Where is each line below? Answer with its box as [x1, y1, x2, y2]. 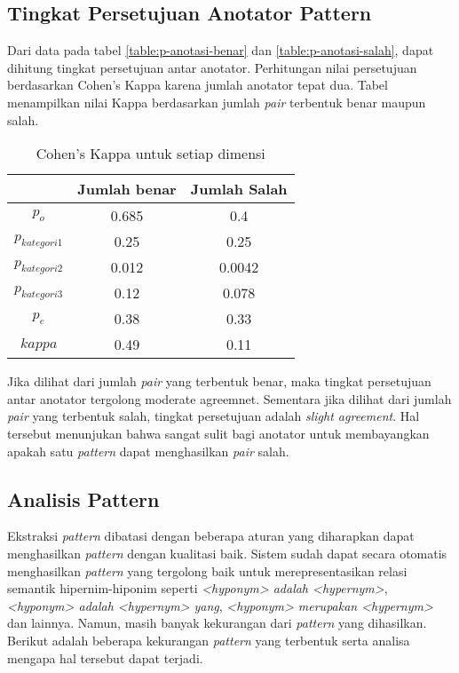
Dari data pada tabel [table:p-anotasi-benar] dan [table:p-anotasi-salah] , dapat [7, 41, 434, 59]
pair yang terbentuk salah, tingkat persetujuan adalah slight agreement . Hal [7, 407, 420, 425]
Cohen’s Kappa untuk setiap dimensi [36, 143, 265, 164]
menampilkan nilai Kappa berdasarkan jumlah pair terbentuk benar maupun [7, 92, 426, 111]
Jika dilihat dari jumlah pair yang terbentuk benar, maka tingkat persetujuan [7, 372, 431, 391]
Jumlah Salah [190, 178, 288, 200]
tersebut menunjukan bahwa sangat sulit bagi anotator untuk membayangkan [7, 424, 430, 442]
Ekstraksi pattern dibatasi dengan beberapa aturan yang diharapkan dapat [7, 527, 415, 545]
